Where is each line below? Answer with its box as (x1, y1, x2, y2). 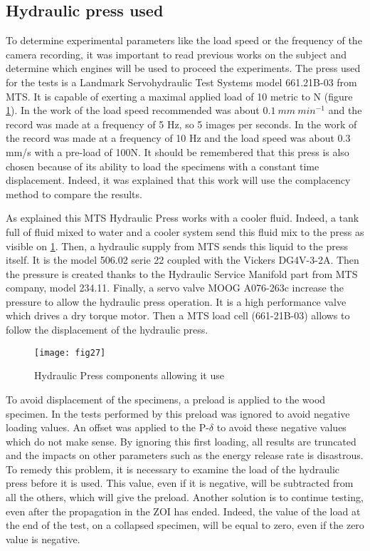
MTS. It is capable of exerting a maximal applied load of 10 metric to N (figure (6, 88, 353, 103)
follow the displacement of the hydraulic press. (6, 322, 208, 337)
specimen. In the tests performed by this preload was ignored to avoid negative (6, 406, 350, 421)
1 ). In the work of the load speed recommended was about (6, 103, 260, 118)
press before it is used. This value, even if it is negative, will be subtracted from (6, 475, 354, 490)
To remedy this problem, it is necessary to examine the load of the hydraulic (6, 461, 340, 476)
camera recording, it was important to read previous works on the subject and (6, 46, 347, 61)
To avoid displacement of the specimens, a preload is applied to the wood (6, 391, 326, 406)
